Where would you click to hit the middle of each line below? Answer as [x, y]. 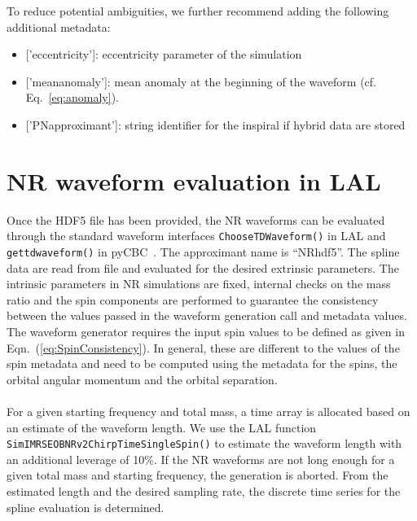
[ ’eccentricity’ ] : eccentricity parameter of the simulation [164, 54]
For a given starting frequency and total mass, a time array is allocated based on [208, 411]
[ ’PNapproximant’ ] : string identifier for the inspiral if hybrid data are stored [215, 124]
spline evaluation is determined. [86, 507]
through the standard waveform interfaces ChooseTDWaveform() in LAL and [196, 236]
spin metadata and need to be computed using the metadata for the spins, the [202, 363]
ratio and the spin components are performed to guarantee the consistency [193, 299]
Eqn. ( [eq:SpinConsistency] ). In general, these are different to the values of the [203, 347]
